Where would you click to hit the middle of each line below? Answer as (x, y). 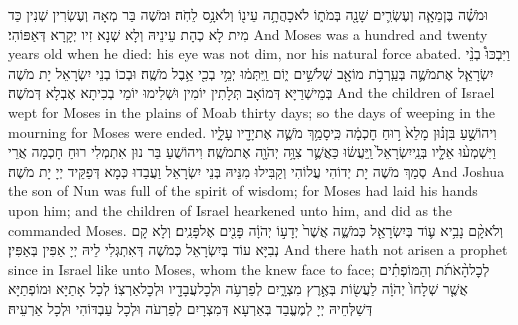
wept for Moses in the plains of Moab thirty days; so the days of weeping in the (252, 111)
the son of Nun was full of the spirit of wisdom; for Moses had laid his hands (243, 190)
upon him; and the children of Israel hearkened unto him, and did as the (230, 209)
